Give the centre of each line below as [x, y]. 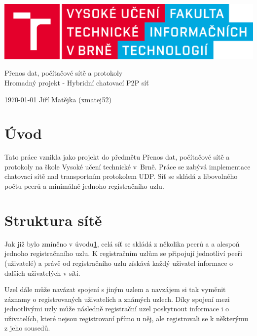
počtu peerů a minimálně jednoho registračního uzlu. [84, 186]
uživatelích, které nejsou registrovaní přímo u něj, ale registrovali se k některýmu [127, 318]
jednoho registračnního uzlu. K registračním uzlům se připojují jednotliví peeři [123, 253]
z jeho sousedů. [27, 328]
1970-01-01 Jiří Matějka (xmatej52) [58, 99]
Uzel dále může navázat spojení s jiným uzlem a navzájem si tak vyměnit [115, 289]
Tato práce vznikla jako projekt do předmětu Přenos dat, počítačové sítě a [117, 157]
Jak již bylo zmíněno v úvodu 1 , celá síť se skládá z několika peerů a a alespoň [122, 243]
